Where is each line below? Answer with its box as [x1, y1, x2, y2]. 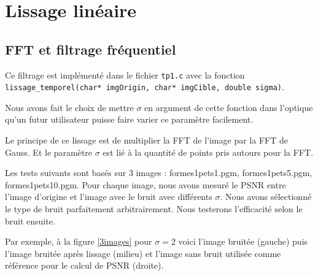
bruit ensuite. [5, 214, 55, 227]
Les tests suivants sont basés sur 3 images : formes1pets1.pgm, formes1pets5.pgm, [5, 166, 312, 179]
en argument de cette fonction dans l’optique [144, 101, 313, 113]
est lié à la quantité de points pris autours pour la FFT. [103, 145, 314, 158]
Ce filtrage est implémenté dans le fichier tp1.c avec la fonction [5, 68, 245, 81]
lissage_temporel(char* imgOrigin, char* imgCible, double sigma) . [5, 80, 284, 93]
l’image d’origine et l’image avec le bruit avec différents [5, 190, 212, 203]
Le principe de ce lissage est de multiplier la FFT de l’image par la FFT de [5, 134, 288, 147]
